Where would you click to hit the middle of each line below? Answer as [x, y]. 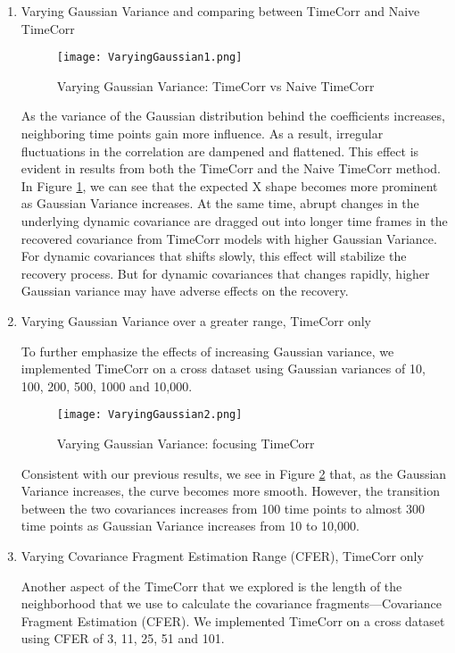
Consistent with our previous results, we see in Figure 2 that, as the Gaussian [234, 473]
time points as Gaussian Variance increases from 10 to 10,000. [190, 526]
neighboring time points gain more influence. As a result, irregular [202, 134]
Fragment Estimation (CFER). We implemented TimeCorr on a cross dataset [233, 620]
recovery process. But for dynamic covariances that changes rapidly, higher [225, 273]
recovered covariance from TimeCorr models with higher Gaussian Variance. [229, 238]
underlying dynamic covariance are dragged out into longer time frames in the [234, 221]
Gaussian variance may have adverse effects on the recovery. [185, 291]
